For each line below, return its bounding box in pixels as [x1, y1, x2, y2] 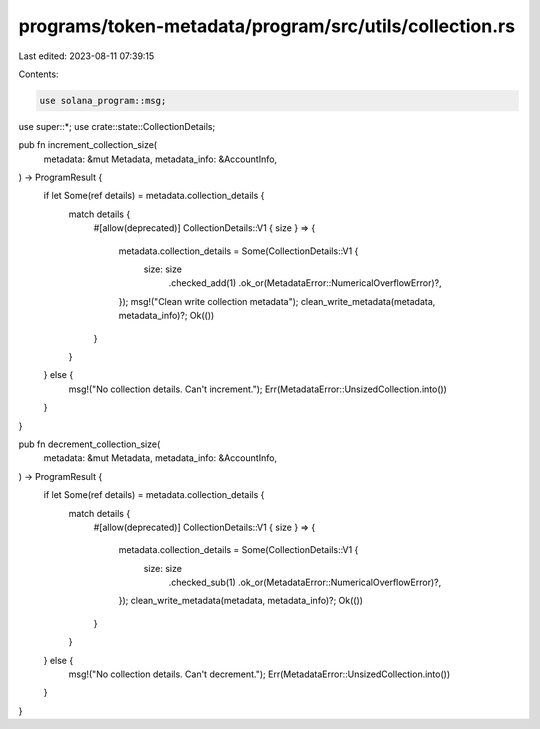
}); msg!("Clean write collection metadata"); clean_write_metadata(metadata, [118, 295, 436, 307]
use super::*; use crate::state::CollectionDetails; [18, 120, 216, 132]
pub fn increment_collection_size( [18, 139, 158, 151]
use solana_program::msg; [39, 95, 167, 106]
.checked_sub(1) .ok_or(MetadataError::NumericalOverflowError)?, [168, 576, 442, 589]
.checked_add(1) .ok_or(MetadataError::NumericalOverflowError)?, [168, 277, 442, 289]
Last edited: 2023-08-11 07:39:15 [18, 50, 155, 62]
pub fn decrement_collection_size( [18, 438, 161, 450]
